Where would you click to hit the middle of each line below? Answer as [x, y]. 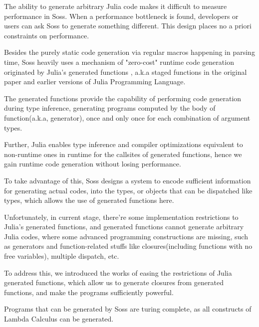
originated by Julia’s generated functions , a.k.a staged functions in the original [126, 72]
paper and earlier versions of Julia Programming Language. [95, 82]
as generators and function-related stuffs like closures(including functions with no [128, 246]
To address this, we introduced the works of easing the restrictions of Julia [118, 272]
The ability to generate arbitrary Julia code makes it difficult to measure [116, 6]
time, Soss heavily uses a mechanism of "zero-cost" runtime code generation [119, 62]
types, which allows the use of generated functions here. [89, 200]
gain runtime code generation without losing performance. [93, 164]
